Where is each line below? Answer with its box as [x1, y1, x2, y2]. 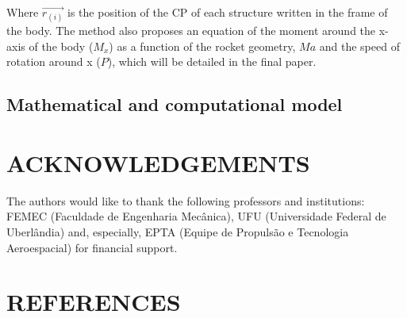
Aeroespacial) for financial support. [6, 239, 178, 255]
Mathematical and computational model [6, 92, 343, 117]
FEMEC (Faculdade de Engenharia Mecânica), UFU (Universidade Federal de [6, 208, 386, 224]
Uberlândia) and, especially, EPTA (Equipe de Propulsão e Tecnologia [6, 224, 349, 240]
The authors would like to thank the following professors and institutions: [6, 192, 365, 209]
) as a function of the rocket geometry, [109, 37, 296, 54]
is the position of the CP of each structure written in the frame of [67, 4, 388, 20]
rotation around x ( [6, 53, 101, 70]
